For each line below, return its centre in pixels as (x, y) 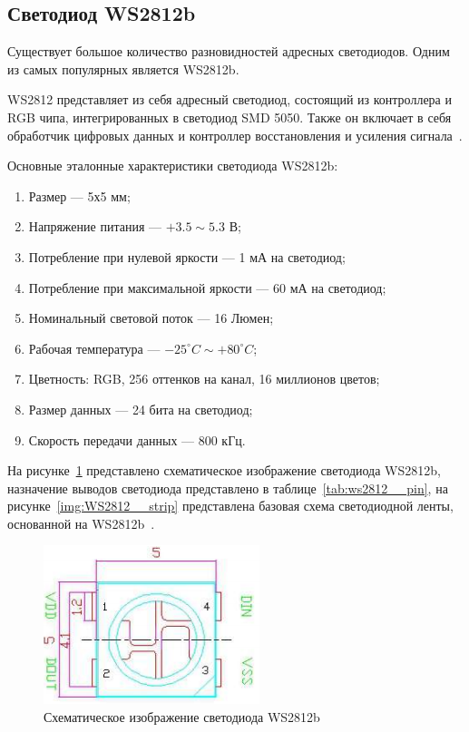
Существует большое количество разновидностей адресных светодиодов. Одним (229, 51)
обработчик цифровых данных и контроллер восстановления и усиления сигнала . (235, 135)
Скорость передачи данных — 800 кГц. (137, 439)
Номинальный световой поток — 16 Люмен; (151, 318)
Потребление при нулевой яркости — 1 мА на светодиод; (187, 256)
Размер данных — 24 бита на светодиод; (141, 409)
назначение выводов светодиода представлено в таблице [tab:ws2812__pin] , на (228, 488)
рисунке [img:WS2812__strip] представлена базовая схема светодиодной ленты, (230, 506)
